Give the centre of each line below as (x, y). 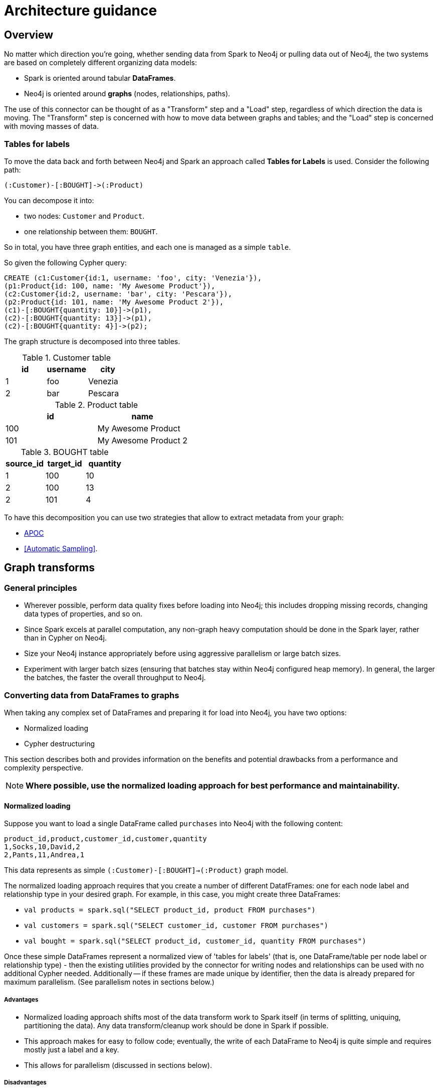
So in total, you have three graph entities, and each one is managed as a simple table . (148, 247)
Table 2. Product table (96, 405)
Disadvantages (25, 1083)
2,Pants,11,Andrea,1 (44, 855)
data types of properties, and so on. (83, 614)
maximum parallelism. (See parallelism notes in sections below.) (109, 982)
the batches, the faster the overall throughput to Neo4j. (115, 678)
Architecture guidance (81, 11)
